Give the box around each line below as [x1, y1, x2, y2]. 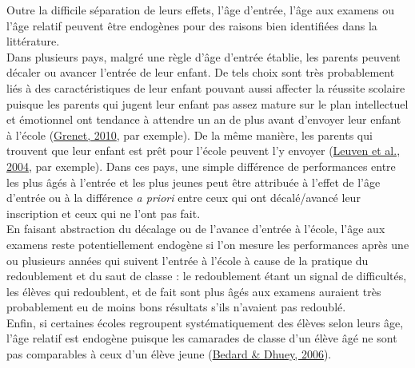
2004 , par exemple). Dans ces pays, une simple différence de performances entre [6, 157, 396, 174]
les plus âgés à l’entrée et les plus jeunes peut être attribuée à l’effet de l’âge [6, 173, 381, 190]
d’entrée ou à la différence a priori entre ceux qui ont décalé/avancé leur [6, 189, 361, 206]
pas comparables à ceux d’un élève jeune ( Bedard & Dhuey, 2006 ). [6, 346, 332, 362]
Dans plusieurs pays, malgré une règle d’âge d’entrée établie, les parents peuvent [6, 48, 401, 65]
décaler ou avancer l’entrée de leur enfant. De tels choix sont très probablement [6, 64, 395, 81]
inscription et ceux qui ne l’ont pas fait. [6, 204, 201, 221]
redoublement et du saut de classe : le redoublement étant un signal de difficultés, [6, 267, 407, 284]
